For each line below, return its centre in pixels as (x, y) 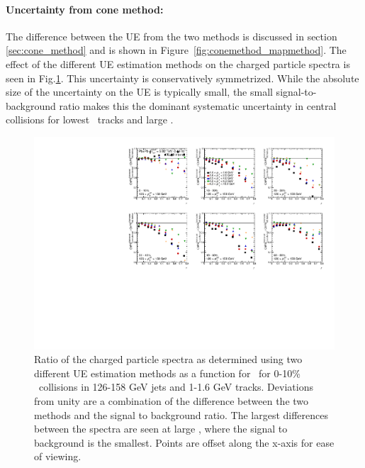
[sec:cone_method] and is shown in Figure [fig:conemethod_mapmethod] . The (176, 50)
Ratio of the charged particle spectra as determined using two (168, 359)
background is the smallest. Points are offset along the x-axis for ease (184, 442)
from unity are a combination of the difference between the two (172, 400)
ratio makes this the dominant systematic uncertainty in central (198, 105)
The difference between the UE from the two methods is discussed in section (172, 36)
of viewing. (58, 456)
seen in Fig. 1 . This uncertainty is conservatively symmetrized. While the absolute (182, 78)
